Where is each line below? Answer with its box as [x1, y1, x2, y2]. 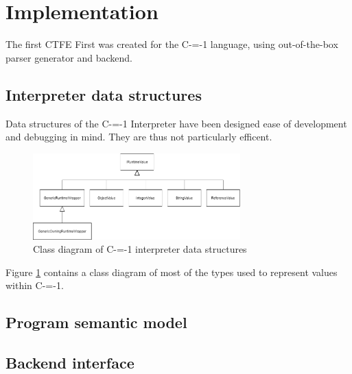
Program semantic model [5, 312, 187, 333]
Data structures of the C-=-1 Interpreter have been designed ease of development [5, 116, 347, 130]
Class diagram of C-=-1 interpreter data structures [33, 242, 247, 256]
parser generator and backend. [5, 50, 132, 64]
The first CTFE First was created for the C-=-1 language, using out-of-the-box [5, 37, 338, 51]
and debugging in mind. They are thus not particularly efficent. [5, 129, 272, 144]
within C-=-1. [5, 278, 64, 292]
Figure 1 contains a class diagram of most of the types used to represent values [5, 264, 338, 279]
